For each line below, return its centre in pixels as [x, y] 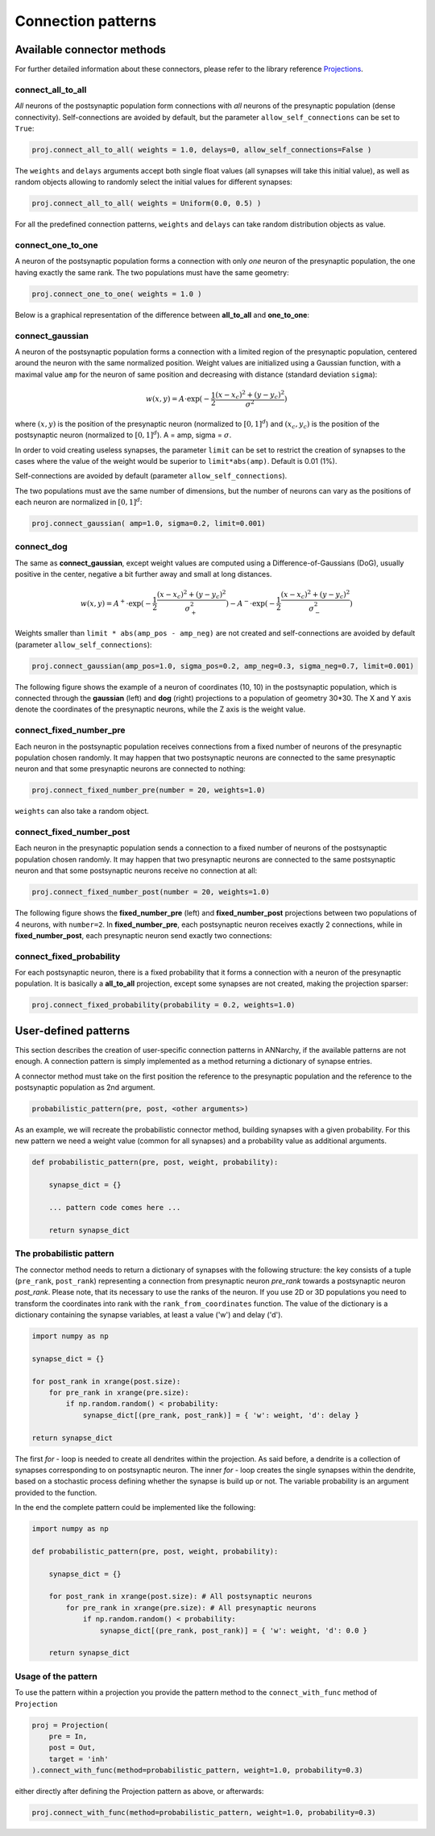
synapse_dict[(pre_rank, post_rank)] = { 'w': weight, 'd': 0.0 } [234, 1630]
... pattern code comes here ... [115, 1208]
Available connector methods [91, 50]
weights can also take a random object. [82, 812]
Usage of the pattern [56, 1676]
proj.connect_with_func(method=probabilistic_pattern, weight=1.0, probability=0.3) [204, 1813]
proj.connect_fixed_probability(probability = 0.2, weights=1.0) [164, 1005]
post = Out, [72, 1748]
